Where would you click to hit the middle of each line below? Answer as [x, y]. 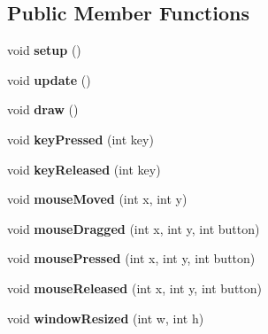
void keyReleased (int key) [84, 169]
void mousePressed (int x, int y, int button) [131, 258]
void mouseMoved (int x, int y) [97, 199]
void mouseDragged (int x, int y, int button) [134, 228]
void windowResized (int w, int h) [106, 318]
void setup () [44, 50]
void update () [49, 79]
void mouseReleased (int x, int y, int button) [135, 287]
